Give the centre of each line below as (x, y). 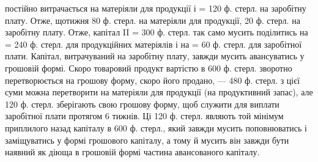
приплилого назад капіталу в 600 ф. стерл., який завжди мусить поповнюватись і (156, 127)
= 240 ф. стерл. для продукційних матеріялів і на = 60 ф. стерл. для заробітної (153, 44)
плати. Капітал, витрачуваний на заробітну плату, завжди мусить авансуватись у (155, 56)
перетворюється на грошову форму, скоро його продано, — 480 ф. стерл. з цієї (153, 80)
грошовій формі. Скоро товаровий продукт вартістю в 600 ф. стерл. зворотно (149, 68)
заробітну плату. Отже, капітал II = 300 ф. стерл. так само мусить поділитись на (157, 32)
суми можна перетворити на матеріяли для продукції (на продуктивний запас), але (159, 92)
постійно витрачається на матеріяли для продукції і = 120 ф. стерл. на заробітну (156, 8)
